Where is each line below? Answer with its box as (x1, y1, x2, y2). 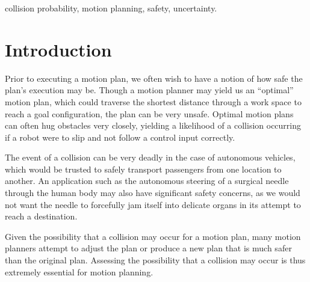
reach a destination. (5, 210, 78, 222)
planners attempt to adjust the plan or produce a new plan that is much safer (5, 242, 292, 254)
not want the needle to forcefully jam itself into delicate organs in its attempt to (5, 198, 301, 210)
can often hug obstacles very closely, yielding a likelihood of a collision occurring (5, 119, 301, 132)
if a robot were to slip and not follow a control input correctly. (5, 130, 235, 143)
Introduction (5, 37, 112, 61)
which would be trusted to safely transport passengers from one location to (5, 162, 282, 175)
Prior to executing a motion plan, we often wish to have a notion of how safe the (5, 72, 303, 84)
